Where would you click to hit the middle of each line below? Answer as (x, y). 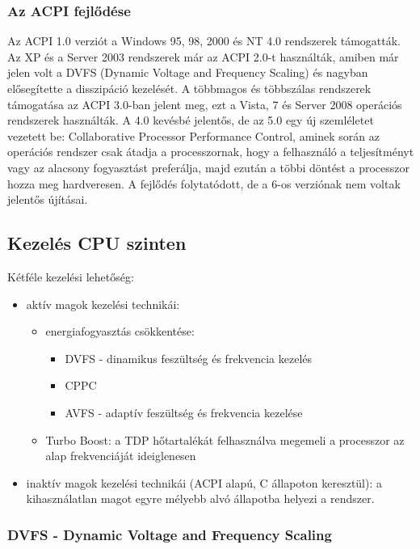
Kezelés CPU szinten (97, 243)
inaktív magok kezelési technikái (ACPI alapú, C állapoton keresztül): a (204, 482)
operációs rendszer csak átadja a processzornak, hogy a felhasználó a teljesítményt (211, 152)
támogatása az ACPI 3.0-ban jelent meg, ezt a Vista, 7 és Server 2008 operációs (205, 104)
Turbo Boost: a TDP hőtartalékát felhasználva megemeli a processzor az (225, 439)
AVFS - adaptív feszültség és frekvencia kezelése (184, 412)
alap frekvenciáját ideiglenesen (121, 456)
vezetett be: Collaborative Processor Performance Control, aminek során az (193, 135)
